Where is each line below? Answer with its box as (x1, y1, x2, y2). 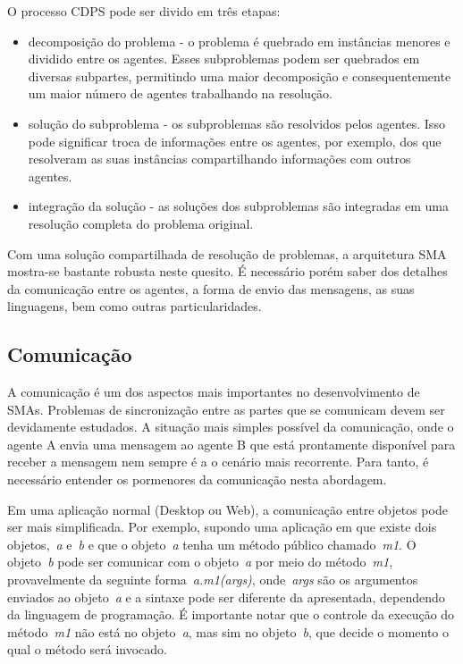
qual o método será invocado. (7, 640, 168, 659)
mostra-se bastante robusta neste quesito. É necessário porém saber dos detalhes (7, 262, 448, 281)
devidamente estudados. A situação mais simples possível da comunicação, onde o (7, 417, 454, 436)
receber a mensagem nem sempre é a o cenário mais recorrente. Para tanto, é (7, 452, 429, 471)
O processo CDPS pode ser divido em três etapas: (7, 2, 281, 20)
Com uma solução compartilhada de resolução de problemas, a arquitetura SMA (7, 244, 447, 263)
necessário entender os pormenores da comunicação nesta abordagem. (7, 470, 387, 489)
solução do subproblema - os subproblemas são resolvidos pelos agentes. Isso (28, 113, 445, 132)
